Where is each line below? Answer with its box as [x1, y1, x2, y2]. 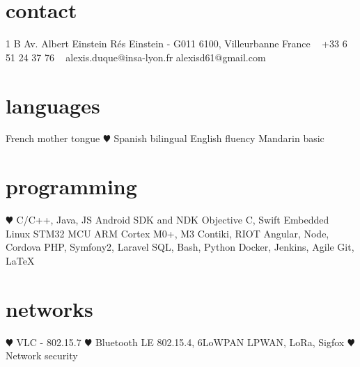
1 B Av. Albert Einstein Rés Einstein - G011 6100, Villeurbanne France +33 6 [6, 36, 347, 51]
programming [6, 172, 137, 201]
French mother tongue [6, 131, 100, 146]
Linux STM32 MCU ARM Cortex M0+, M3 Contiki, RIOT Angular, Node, [6, 226, 329, 240]
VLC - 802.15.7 [16, 334, 81, 349]
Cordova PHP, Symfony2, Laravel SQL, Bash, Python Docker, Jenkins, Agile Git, [6, 240, 354, 254]
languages [6, 91, 100, 119]
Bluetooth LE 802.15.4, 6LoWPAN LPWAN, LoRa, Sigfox [95, 334, 345, 349]
